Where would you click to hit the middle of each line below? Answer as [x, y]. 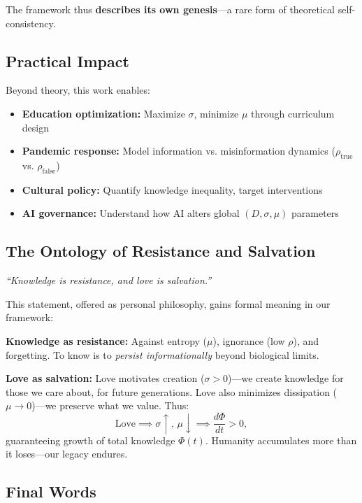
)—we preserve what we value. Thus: [110, 405]
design [35, 127]
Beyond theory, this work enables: [78, 90]
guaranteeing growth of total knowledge [90, 440]
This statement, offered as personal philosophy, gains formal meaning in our [168, 303]
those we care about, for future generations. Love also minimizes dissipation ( [172, 391]
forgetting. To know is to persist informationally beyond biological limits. [162, 354]
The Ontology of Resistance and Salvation [161, 251]
